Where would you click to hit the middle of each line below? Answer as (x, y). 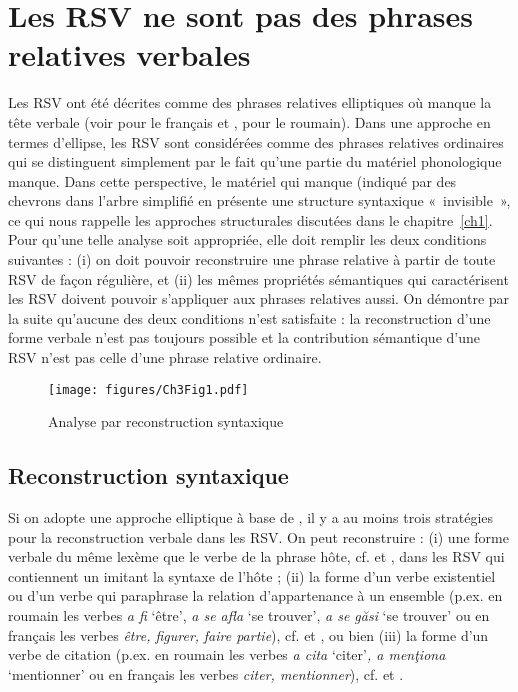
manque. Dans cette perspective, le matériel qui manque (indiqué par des (232, 180)
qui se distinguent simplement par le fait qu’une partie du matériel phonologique (255, 161)
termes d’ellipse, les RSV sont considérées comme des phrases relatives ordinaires (256, 141)
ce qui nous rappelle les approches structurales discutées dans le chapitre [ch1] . (250, 219)
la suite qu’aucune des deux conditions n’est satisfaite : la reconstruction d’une (249, 317)
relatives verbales (129, 54)
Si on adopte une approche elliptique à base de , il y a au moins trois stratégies (251, 517)
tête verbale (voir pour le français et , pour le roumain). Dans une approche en (249, 121)
